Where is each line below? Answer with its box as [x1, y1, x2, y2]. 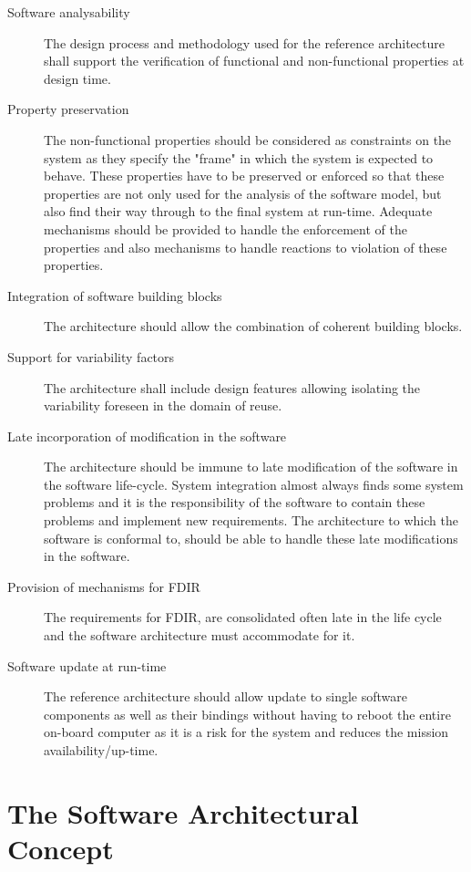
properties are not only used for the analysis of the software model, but [44, 183, 442, 202]
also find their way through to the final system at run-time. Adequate [44, 202, 433, 221]
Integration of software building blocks [7, 285, 222, 305]
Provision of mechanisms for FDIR [7, 576, 200, 596]
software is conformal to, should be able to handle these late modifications [44, 528, 458, 547]
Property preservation [7, 99, 129, 119]
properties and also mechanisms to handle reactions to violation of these [44, 237, 447, 256]
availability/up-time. [44, 741, 159, 759]
